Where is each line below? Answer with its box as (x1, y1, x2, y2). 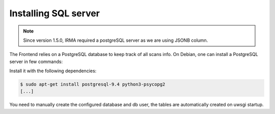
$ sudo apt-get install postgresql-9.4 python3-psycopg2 (20, 81, 166, 88)
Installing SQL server (9, 8, 100, 19)
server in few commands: (9, 59, 63, 65)
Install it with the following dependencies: (9, 68, 97, 74)
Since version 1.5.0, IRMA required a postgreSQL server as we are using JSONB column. (23, 37, 208, 43)
